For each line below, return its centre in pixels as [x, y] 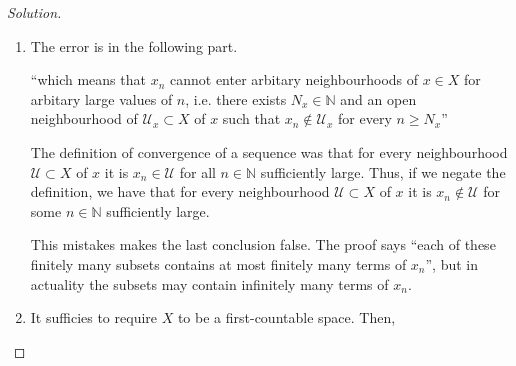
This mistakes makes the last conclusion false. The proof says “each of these [263, 244]
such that [251, 118]
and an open [378, 98]
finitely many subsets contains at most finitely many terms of [218, 263]
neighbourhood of [84, 118]
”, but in [452, 263]
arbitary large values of [101, 98]
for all [197, 171]
